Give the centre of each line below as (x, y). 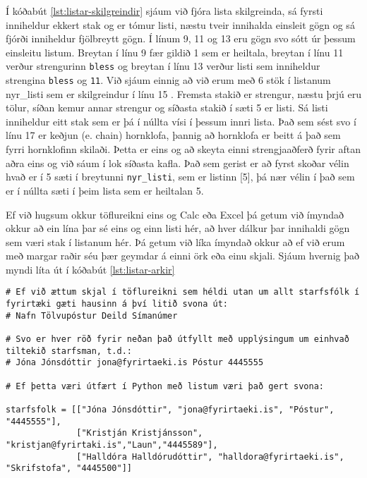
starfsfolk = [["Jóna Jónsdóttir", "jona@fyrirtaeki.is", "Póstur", (170, 410)
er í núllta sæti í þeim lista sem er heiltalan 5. (105, 190)
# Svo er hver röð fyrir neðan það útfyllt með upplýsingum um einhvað (178, 339)
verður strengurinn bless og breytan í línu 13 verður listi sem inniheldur (163, 66)
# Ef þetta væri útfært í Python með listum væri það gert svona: (165, 386)
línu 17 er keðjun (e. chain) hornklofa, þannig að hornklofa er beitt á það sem (173, 135)
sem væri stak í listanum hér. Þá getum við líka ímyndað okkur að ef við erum (175, 241)
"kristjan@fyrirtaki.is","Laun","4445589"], (112, 445)
